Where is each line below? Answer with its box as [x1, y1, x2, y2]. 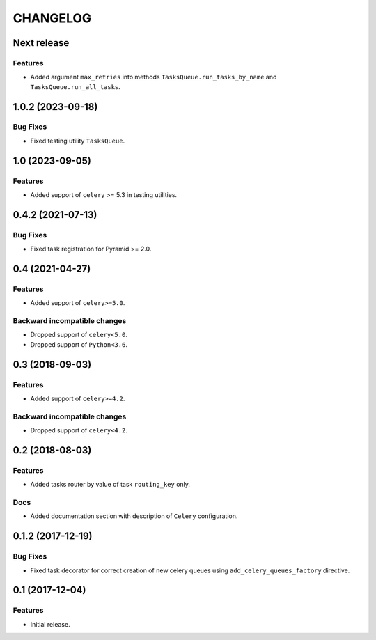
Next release [13, 37, 70, 49]
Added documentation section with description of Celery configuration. [30, 512, 238, 520]
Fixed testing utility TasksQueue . [30, 136, 125, 145]
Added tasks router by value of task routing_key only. [30, 481, 191, 489]
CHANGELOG [13, 10, 92, 26]
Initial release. [30, 620, 70, 628]
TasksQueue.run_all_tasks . [30, 82, 121, 91]
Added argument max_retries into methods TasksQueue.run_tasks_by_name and [30, 73, 277, 81]
